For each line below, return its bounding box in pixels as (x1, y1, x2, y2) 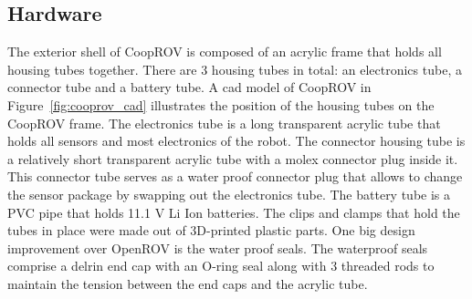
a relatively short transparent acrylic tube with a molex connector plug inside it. (7, 149, 458, 168)
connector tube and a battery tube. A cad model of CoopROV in (7, 77, 372, 97)
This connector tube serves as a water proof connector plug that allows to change (7, 167, 463, 186)
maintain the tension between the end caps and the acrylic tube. (7, 273, 368, 293)
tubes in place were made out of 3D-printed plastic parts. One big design (7, 221, 415, 240)
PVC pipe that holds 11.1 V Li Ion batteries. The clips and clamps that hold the (7, 202, 460, 222)
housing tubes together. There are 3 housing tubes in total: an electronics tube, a (7, 59, 462, 78)
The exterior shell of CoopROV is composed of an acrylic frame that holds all (7, 42, 442, 61)
